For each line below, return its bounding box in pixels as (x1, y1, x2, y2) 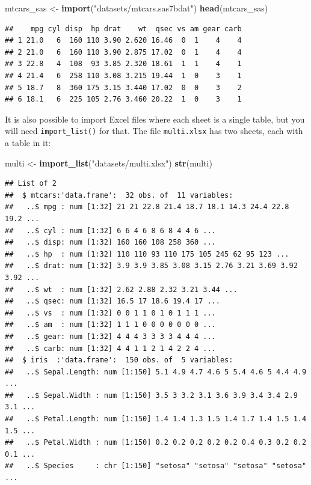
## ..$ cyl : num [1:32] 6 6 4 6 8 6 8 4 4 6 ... (5, 226, 216, 235)
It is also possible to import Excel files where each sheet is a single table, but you (5, 112, 305, 125)
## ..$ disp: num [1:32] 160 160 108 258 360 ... (5, 238, 216, 247)
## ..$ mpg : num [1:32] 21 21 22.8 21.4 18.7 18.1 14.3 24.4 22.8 (5, 203, 289, 212)
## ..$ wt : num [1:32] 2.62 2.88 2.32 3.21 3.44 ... (5, 285, 238, 294)
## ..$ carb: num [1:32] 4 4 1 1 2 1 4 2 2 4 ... (5, 344, 216, 353)
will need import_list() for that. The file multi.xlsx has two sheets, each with (5, 124, 303, 137)
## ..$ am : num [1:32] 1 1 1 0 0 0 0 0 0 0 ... (5, 320, 216, 329)
